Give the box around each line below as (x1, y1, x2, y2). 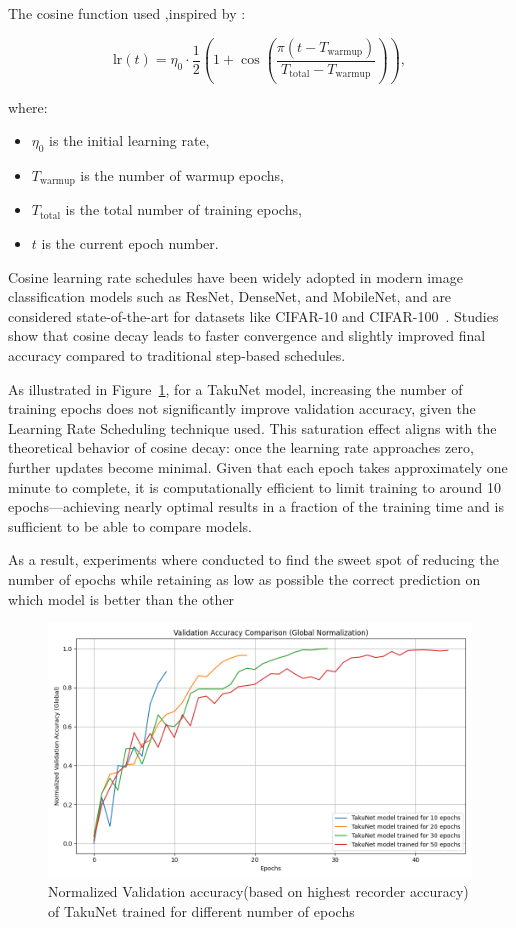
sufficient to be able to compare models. (8, 515, 252, 536)
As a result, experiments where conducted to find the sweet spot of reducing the (8, 549, 499, 570)
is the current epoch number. (41, 233, 219, 254)
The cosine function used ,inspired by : (8, 3, 246, 23)
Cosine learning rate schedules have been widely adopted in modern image (8, 266, 463, 287)
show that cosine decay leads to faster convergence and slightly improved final (8, 325, 486, 346)
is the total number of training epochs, (65, 199, 302, 220)
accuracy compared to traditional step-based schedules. (8, 345, 346, 365)
